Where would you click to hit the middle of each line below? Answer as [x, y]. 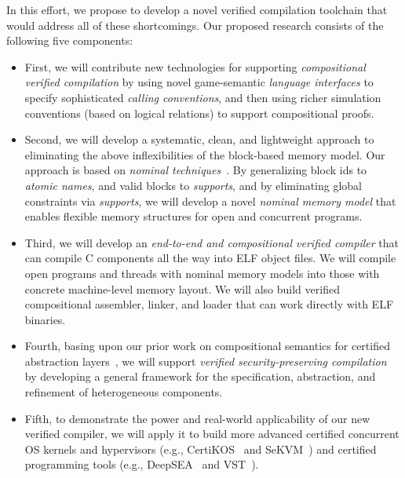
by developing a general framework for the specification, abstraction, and [200, 376]
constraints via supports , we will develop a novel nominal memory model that [210, 201]
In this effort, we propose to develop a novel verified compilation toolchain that [197, 9]
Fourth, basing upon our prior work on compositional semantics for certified [207, 346]
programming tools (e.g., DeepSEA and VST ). [142, 464]
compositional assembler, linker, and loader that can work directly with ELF [209, 304]
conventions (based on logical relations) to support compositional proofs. [199, 113]
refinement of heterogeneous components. [124, 392]
